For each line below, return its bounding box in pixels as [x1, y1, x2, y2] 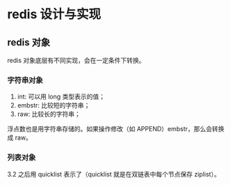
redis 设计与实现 [7, 6, 101, 22]
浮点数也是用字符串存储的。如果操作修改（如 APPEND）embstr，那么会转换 [7, 125, 225, 133]
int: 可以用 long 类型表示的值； [17, 92, 106, 101]
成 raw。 [7, 133, 33, 142]
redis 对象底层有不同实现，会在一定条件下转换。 [7, 57, 145, 64]
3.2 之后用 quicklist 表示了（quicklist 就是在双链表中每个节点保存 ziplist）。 [7, 170, 221, 178]
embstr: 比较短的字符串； [17, 101, 90, 110]
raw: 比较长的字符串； [17, 110, 81, 119]
